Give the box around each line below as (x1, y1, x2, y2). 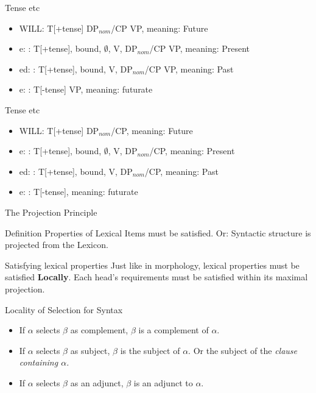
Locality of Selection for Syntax (5, 303, 123, 316)
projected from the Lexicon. (5, 238, 108, 251)
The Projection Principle (5, 205, 97, 218)
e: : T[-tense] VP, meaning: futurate (19, 83, 153, 96)
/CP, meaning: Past (144, 165, 219, 177)
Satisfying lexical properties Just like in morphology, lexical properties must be (5, 258, 300, 271)
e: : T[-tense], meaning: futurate (19, 185, 138, 198)
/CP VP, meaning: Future (111, 21, 208, 34)
